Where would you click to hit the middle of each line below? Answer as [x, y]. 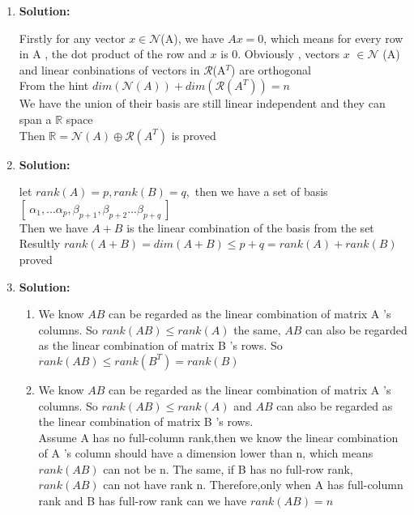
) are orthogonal [271, 69]
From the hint [54, 85]
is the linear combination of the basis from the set [250, 227]
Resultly [40, 243]
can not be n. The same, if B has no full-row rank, [228, 468]
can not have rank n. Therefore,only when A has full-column [253, 485]
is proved [194, 135]
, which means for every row [333, 38]
